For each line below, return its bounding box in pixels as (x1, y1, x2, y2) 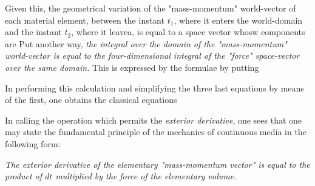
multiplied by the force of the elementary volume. (55, 170, 237, 182)
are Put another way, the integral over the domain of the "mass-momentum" (5, 37, 287, 50)
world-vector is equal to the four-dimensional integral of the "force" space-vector (5, 49, 300, 62)
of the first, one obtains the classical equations (5, 93, 177, 106)
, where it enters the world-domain (174, 13, 303, 26)
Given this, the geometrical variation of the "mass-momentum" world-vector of (5, 2, 296, 14)
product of (5, 170, 42, 182)
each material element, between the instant (5, 13, 164, 26)
